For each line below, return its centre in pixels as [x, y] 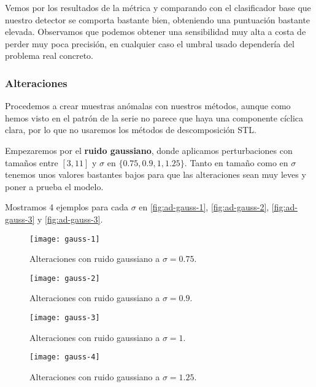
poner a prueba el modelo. [54, 186]
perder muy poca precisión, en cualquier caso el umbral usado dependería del [150, 43]
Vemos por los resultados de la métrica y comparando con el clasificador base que [158, 7]
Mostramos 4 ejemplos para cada [67, 207]
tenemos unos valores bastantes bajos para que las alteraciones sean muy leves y [156, 174]
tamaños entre [32, 162]
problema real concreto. [49, 56]
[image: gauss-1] [65, 239]
